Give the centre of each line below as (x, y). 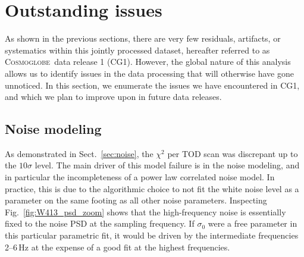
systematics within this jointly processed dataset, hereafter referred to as (137, 50)
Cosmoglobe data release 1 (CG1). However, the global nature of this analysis (148, 62)
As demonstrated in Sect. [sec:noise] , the (79, 153)
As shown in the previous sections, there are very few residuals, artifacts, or (143, 38)
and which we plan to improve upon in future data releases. (113, 97)
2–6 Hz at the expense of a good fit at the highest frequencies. (117, 247)
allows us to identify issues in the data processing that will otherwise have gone (149, 73)
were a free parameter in (253, 223)
